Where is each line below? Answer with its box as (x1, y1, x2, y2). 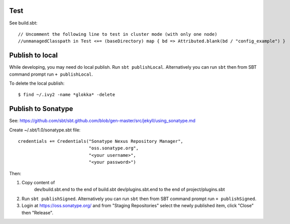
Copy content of (21, 180, 55, 186)
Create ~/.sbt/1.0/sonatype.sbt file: (9, 127, 81, 133)
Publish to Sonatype (9, 105, 73, 113)
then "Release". (21, 210, 54, 216)
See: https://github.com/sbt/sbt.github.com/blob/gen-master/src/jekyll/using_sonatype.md (9, 117, 196, 124)
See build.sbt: (9, 20, 38, 26)
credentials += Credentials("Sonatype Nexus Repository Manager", (18, 138, 184, 144)
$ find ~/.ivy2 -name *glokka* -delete (18, 92, 115, 98)
